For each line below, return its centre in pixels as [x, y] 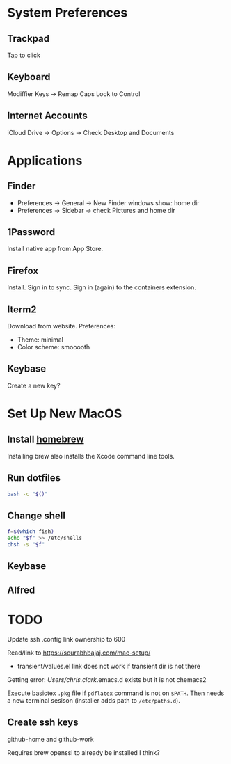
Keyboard [29, 77]
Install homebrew [46, 439]
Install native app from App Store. [55, 249]
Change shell [37, 515]
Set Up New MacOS [65, 414]
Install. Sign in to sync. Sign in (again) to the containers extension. [102, 287]
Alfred [21, 590]
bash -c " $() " [28, 494]
